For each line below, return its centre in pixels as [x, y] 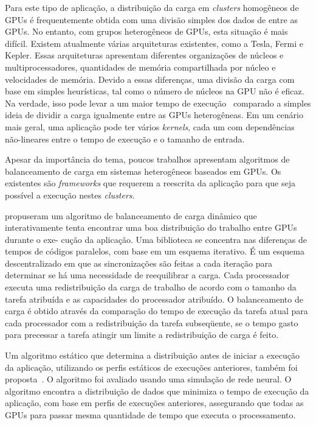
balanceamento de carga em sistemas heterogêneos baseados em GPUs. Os [143, 171]
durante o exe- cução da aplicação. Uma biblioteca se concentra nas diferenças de [156, 239]
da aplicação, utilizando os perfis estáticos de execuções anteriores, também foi [151, 367]
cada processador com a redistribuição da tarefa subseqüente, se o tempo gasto [152, 322]
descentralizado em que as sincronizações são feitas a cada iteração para [139, 263]
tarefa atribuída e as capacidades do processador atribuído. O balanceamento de [154, 299]
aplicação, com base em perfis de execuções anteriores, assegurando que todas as [154, 403]
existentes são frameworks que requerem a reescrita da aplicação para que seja [150, 183]
